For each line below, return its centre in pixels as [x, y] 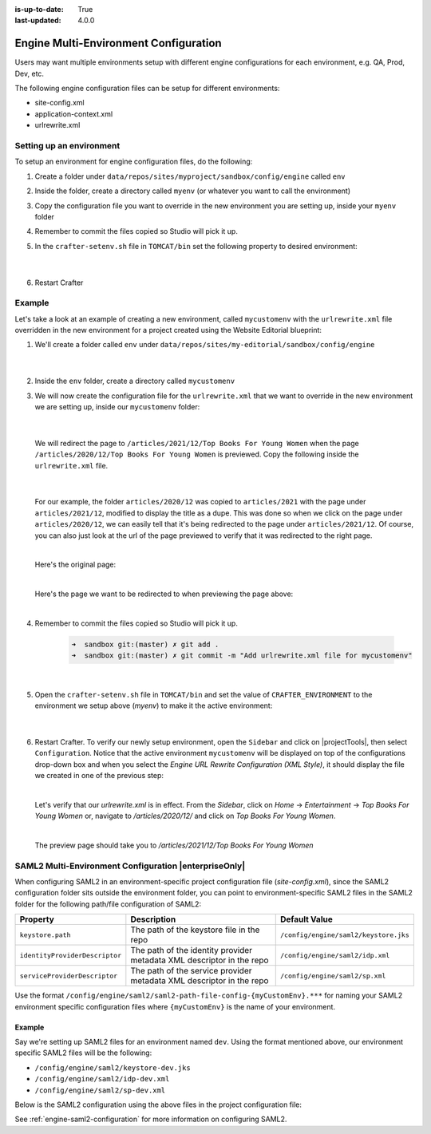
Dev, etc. [29, 73]
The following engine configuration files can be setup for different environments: [147, 89]
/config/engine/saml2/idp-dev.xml [102, 1079]
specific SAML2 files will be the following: [83, 1053]
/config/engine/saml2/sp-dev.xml [100, 1090]
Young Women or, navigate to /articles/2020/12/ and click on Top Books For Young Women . [185, 816]
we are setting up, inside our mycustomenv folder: [117, 407]
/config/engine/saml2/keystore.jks [345, 935]
